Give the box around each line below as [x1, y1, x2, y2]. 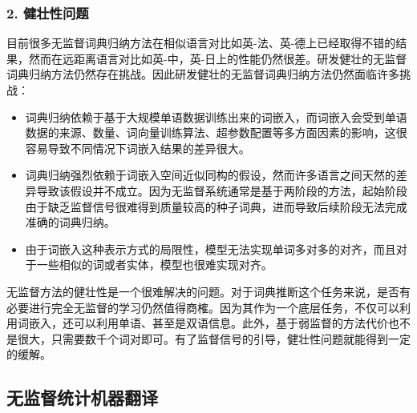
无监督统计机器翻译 [6, 385, 158, 410]
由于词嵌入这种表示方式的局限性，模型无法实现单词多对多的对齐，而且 [25, 240, 396, 257]
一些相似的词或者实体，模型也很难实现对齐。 [36, 256, 273, 273]
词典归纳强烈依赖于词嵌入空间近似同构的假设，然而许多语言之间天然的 [25, 166, 396, 183]
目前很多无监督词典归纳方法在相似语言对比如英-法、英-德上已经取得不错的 [6, 34, 396, 51]
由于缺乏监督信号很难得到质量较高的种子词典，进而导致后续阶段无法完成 [25, 198, 407, 215]
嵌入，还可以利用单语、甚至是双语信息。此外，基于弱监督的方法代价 [28, 315, 388, 331]
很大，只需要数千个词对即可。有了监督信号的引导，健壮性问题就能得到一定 [17, 330, 411, 347]
